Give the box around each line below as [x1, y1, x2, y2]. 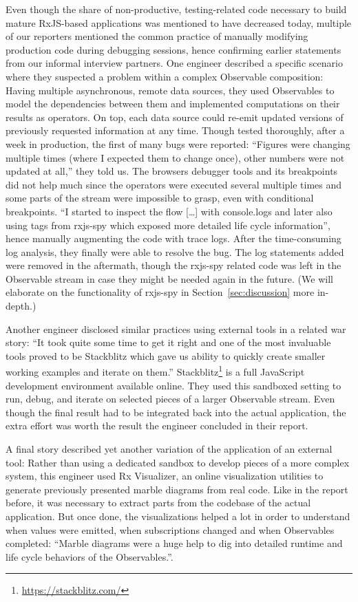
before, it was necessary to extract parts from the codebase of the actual [6, 495, 311, 510]
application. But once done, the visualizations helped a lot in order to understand [6, 509, 350, 524]
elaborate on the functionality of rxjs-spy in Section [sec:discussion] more [6, 285, 315, 299]
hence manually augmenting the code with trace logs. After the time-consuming [6, 231, 341, 246]
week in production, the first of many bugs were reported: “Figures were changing [6, 136, 350, 151]
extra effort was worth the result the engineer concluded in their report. [6, 418, 308, 433]
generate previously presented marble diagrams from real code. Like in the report [6, 482, 348, 496]
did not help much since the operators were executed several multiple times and [6, 177, 342, 191]
